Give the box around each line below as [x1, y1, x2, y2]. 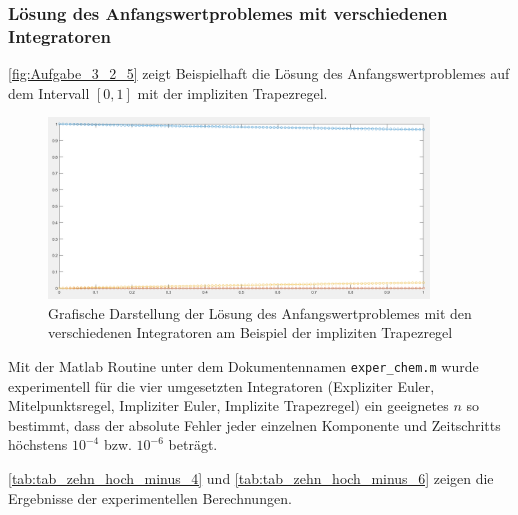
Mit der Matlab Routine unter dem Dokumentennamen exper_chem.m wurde [8, 355, 479, 376]
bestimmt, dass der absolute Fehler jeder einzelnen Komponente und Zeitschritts [8, 414, 501, 435]
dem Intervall [8, 82, 90, 103]
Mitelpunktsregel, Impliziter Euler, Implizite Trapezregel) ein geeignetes [8, 395, 449, 416]
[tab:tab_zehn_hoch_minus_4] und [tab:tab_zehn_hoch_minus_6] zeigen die [8, 467, 494, 488]
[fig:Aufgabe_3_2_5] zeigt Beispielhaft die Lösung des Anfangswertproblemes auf [8, 63, 510, 84]
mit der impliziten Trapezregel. [137, 82, 328, 103]
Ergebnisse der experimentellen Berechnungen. [8, 487, 292, 508]
